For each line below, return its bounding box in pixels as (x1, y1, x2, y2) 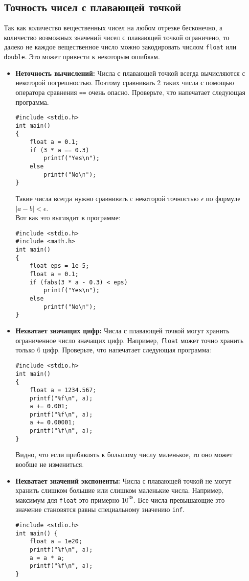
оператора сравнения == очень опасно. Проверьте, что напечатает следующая (15, 87, 246, 97)
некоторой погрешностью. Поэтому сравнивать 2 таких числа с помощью (15, 77, 234, 88)
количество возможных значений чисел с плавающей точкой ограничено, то (4, 32, 229, 42)
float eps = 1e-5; (29, 262, 90, 270)
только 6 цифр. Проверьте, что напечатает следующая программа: (15, 345, 211, 355)
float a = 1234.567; (29, 386, 96, 394)
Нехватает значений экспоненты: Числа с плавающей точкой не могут (15, 475, 231, 486)
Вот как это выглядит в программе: (15, 212, 121, 223)
